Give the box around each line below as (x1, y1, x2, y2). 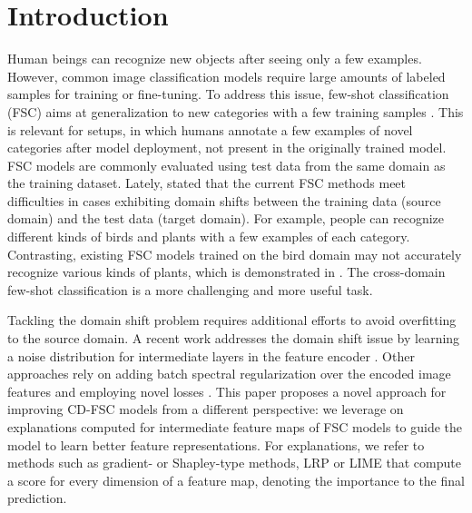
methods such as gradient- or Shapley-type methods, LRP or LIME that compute (7, 453, 461, 472)
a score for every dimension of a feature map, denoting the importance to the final (7, 470, 465, 489)
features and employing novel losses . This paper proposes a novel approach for (7, 381, 447, 400)
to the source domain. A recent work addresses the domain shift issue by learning (7, 329, 460, 348)
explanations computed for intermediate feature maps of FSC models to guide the (7, 418, 463, 436)
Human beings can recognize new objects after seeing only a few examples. (7, 49, 422, 68)
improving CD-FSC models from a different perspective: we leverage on (7, 400, 404, 419)
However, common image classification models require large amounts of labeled (7, 66, 446, 85)
